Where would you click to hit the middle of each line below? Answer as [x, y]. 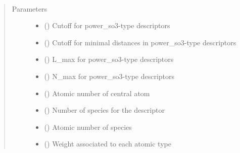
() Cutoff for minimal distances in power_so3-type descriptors [140, 42]
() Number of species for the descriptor [104, 110]
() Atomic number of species [88, 127]
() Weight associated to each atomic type [108, 144]
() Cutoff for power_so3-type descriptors [107, 25]
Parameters [29, 8]
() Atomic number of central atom [97, 93]
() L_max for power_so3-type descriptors [109, 59]
